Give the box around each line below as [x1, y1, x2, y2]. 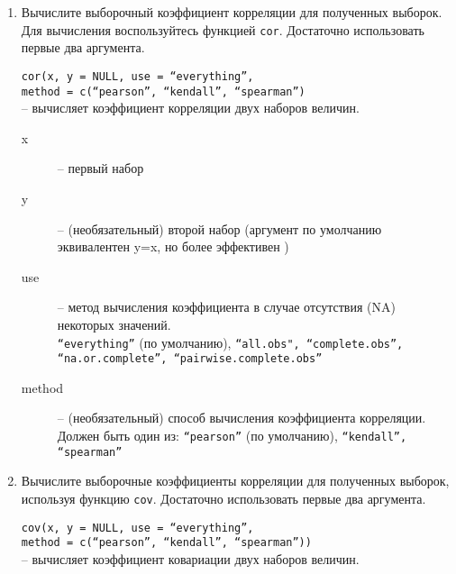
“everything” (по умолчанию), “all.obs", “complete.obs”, [57, 333, 404, 351]
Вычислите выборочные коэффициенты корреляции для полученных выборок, [21, 471, 450, 490]
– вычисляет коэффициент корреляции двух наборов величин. [21, 98, 360, 117]
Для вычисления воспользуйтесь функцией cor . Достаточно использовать [21, 20, 424, 39]
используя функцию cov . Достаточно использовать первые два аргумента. [21, 488, 426, 507]
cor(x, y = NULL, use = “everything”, [21, 69, 254, 83]
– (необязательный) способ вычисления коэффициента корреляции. [57, 408, 426, 427]
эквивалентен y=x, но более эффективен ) [57, 237, 289, 256]
